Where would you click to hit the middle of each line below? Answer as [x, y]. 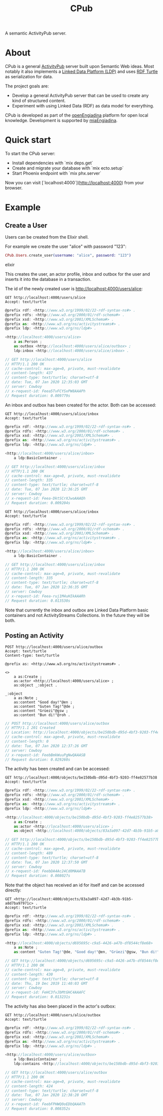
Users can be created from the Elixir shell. [47, 237]
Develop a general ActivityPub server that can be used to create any [80, 96]
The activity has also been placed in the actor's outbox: [60, 1006]
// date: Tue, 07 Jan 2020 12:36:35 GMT [47, 587]
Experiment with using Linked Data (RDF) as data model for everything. [83, 106]
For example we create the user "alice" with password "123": [66, 246]
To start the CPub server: [30, 154]
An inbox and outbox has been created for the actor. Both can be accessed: [81, 405]
